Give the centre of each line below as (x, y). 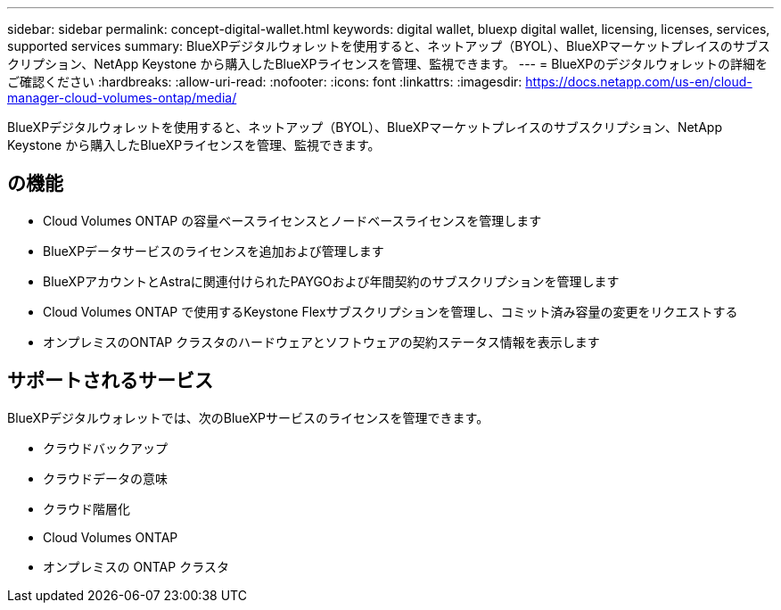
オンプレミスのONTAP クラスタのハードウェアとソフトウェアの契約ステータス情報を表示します (321, 342)
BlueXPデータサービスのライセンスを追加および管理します (214, 251)
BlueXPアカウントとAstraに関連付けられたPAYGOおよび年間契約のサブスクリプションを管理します (331, 281)
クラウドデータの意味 (105, 478)
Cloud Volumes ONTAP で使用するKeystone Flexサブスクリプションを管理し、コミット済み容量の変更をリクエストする (390, 311)
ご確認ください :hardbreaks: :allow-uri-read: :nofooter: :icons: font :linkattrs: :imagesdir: (265, 82)
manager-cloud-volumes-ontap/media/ (122, 98)
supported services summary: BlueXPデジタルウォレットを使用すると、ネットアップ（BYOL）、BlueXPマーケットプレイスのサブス (389, 46)
